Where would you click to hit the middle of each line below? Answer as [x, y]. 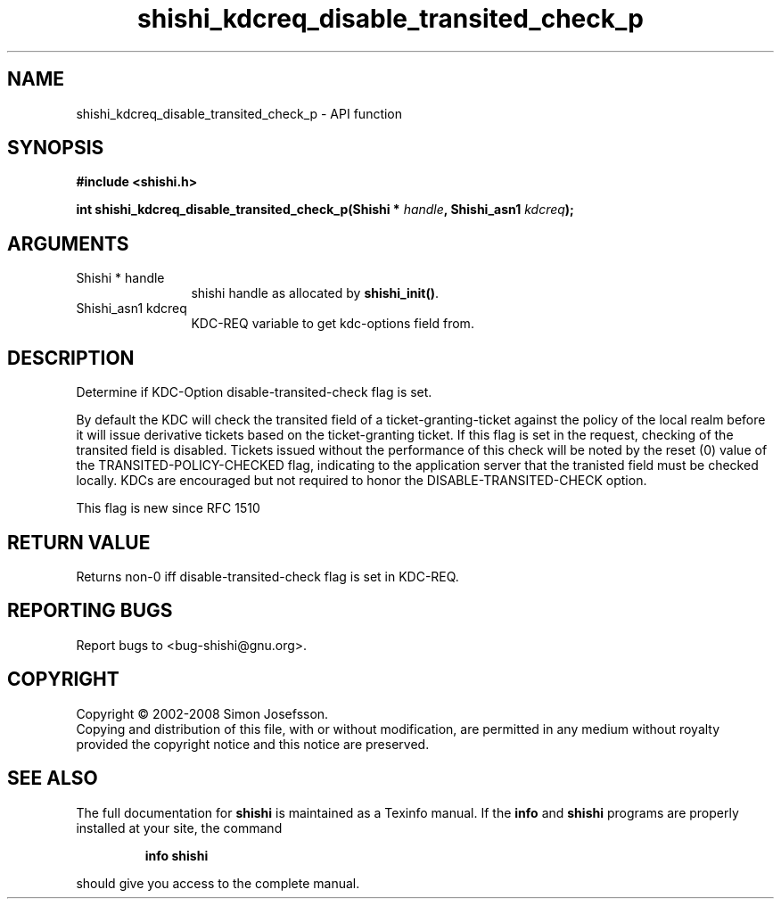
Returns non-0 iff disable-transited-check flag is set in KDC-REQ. [267, 576]
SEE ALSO [53, 778]
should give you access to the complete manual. [218, 883]
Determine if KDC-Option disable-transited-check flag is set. [254, 392]
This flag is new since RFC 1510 [168, 508]
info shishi [177, 855]
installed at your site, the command [179, 828]
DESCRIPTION [71, 358]
